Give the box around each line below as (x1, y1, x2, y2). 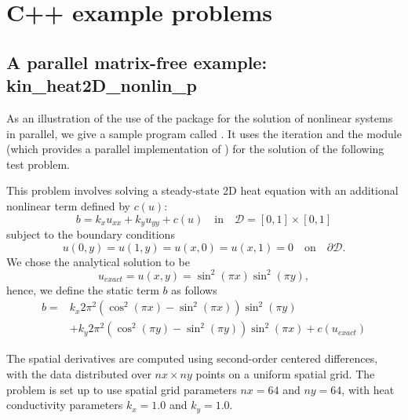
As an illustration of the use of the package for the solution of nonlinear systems (6, 109, 393, 126)
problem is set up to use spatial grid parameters (6, 381, 237, 397)
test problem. (6, 155, 71, 172)
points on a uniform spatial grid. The (195, 365, 375, 382)
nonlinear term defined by (6, 197, 130, 214)
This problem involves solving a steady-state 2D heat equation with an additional (6, 182, 399, 199)
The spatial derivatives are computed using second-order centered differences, (6, 350, 378, 367)
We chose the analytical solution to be (6, 253, 190, 269)
